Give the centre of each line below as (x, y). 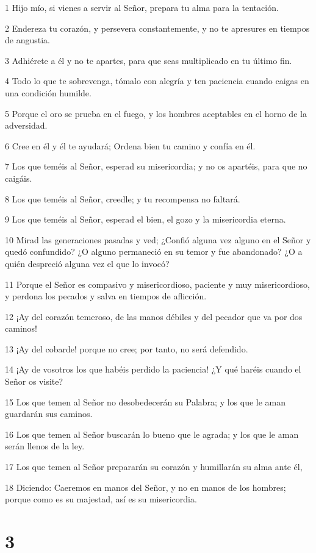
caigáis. (19, 178)
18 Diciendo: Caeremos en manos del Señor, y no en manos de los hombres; (145, 487)
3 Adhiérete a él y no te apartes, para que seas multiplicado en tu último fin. (149, 60)
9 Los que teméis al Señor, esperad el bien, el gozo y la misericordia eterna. (145, 219)
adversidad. (26, 125)
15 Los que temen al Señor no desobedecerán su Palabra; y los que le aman (145, 401)
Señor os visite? (34, 381)
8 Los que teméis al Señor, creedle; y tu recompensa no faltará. (123, 198)
